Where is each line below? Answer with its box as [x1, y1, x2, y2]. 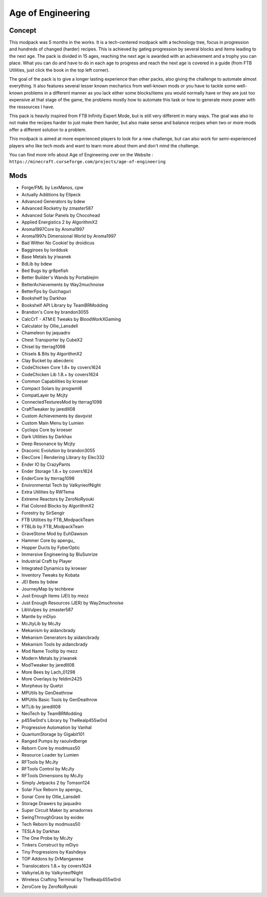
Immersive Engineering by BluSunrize [21, 551, 98, 557]
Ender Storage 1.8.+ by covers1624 [21, 468, 93, 474]
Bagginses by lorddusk [21, 247, 69, 253]
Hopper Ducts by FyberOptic [21, 544, 80, 550]
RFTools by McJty [21, 759, 59, 765]
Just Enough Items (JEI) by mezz [21, 593, 89, 599]
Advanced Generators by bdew [21, 198, 86, 204]
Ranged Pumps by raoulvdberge [21, 738, 88, 744]
